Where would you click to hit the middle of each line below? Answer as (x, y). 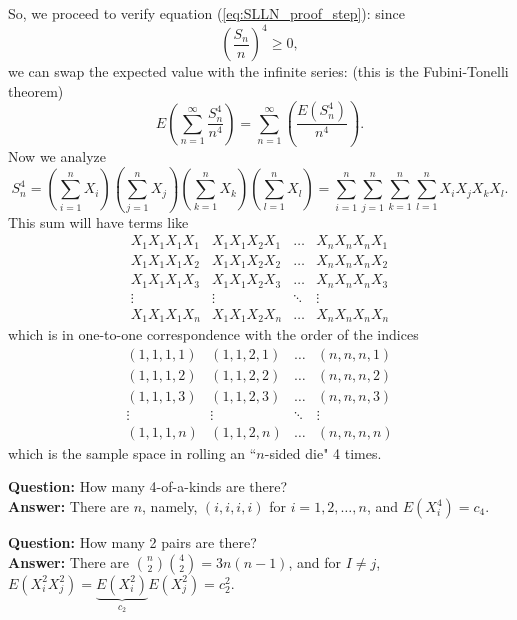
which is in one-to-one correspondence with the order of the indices (213, 334)
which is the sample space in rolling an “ (132, 452)
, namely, (170, 506)
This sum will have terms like (98, 221)
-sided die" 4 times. (323, 452)
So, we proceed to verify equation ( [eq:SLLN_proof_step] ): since (206, 13)
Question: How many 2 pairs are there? (132, 542)
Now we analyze (57, 156)
